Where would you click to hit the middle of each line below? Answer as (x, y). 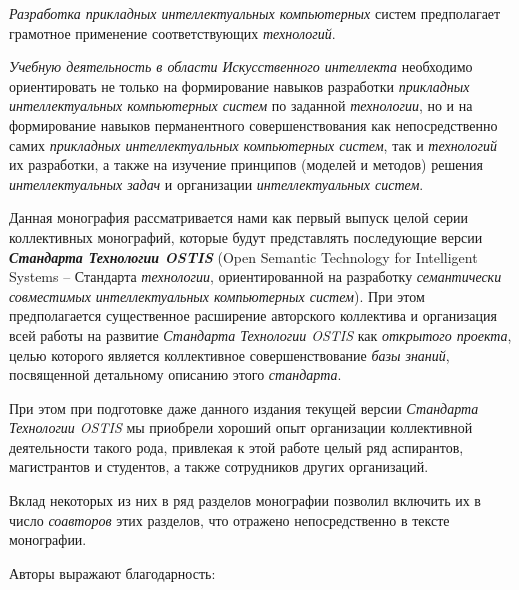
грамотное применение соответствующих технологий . (172, 32)
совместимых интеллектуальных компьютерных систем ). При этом (217, 295)
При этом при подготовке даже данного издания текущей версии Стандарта (244, 407)
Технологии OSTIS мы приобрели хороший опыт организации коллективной (241, 427)
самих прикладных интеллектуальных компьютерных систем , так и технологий (253, 144)
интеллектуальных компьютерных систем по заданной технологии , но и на (241, 105)
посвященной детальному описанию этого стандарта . (175, 374)
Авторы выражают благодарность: (112, 572)
